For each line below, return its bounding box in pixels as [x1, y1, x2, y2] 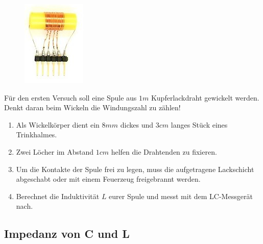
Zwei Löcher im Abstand [16, 146, 93, 157]
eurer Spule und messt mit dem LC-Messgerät [109, 190, 253, 201]
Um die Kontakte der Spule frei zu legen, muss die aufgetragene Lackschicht [16, 163, 254, 174]
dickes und [120, 119, 154, 130]
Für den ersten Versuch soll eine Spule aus [4, 92, 137, 103]
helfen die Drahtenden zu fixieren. [111, 146, 217, 157]
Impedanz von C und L [4, 226, 130, 241]
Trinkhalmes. [16, 129, 57, 140]
